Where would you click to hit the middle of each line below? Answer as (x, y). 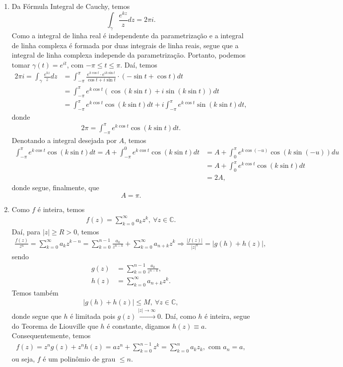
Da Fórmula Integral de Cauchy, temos (71, 6)
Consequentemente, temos (51, 335)
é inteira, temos (61, 209)
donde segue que (36, 316)
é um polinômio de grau (79, 359)
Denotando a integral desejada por (64, 140)
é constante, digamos (138, 326)
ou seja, (23, 359)
